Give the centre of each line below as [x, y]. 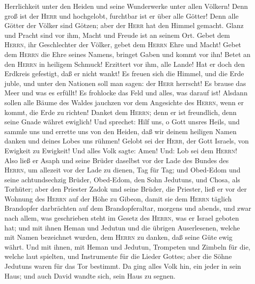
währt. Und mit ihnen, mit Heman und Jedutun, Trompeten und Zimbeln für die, [127, 246]
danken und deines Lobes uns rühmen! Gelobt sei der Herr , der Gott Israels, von [127, 141]
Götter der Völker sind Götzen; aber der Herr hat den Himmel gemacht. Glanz [124, 25]
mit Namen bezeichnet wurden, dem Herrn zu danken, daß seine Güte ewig [118, 237]
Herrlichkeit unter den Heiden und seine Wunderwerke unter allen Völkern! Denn [126, 6]
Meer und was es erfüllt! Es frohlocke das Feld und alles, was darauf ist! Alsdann [126, 93]
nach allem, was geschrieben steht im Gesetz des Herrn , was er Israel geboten [122, 218]
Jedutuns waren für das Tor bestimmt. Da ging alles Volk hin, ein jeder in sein [123, 266]
